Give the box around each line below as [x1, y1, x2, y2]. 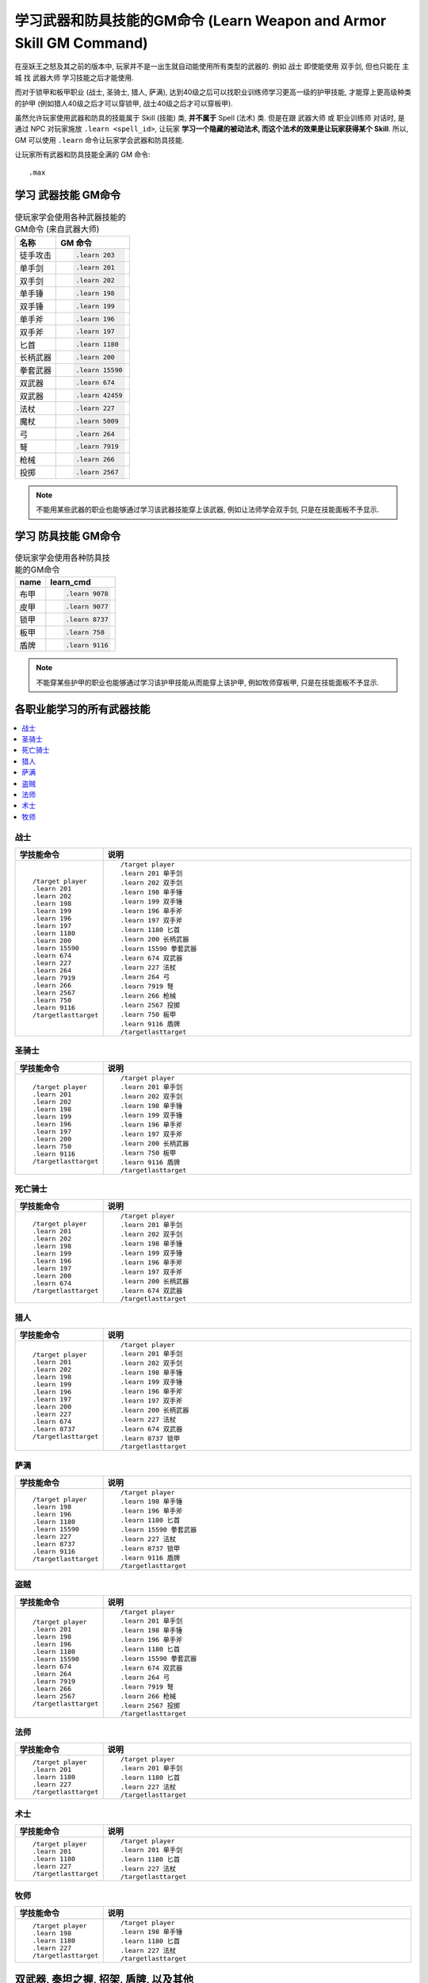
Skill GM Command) [14, 34, 148, 52]
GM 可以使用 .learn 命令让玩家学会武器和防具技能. [14, 135, 185, 144]
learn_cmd [50, 577, 91, 588]
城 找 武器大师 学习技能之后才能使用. [14, 72, 134, 82]
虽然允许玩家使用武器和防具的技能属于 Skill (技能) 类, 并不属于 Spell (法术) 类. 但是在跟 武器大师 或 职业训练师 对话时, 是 [14, 113, 406, 122]
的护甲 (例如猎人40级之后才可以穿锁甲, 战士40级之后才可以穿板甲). [14, 98, 233, 108]
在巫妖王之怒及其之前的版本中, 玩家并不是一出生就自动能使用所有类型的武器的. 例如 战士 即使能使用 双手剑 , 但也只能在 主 [14, 62, 410, 71]
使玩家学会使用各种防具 [14, 552, 103, 563]
